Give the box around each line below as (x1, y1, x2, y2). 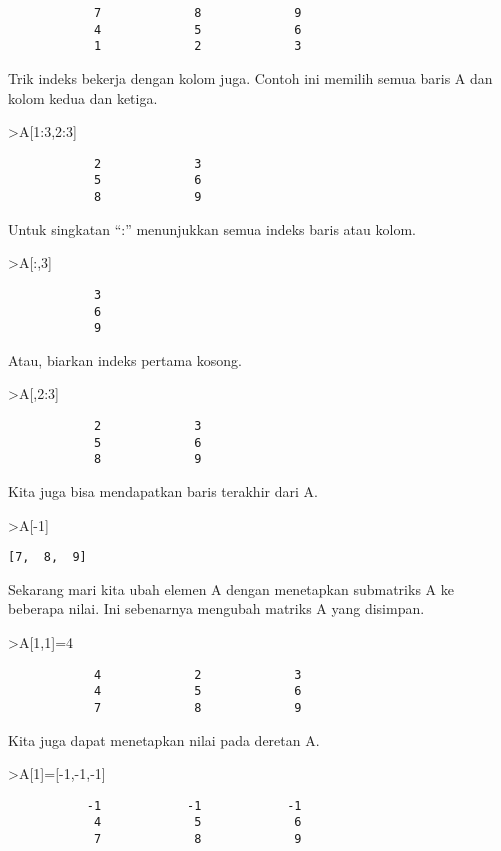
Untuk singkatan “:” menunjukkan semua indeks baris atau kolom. (8, 218, 416, 239)
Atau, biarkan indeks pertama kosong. (8, 349, 242, 370)
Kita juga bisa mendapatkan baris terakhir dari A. (8, 481, 318, 502)
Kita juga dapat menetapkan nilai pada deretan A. (8, 729, 320, 750)
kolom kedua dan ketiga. (8, 87, 158, 108)
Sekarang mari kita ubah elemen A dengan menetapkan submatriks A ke (8, 578, 454, 599)
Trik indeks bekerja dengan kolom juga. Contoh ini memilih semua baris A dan (8, 67, 493, 88)
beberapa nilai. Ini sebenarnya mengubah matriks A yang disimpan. (8, 598, 425, 619)
